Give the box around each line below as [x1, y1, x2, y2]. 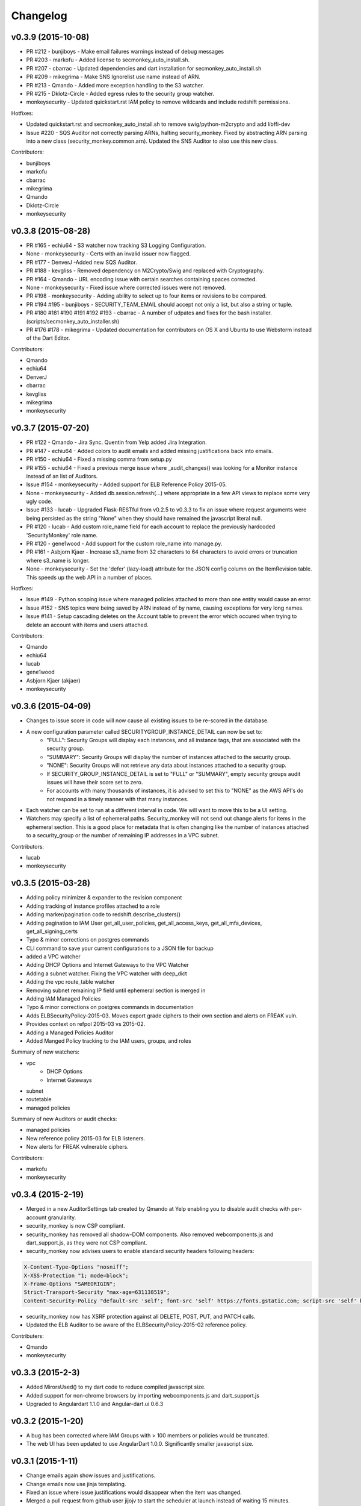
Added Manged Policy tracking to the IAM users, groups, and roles [26, 1037, 192, 1045]
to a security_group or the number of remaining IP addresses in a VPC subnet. [26, 832, 220, 839]
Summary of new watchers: [11, 1048, 79, 1055]
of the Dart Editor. [26, 334, 70, 342]
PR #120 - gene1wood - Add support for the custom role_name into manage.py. [26, 540, 223, 548]
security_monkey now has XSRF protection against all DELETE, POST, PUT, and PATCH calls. [26, 1313, 256, 1320]
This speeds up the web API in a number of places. [26, 573, 153, 581]
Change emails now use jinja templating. [26, 1480, 126, 1487]
